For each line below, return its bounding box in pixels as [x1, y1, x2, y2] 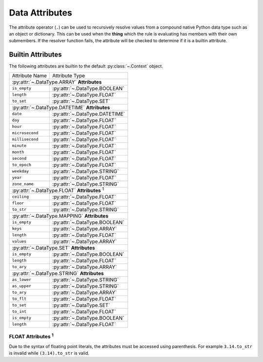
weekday [12, 169, 29, 174]
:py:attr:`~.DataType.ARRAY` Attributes [12, 78, 102, 85]
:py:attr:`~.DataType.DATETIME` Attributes [12, 104, 110, 111]
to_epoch [12, 162, 32, 168]
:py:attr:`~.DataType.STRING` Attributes [12, 270, 104, 276]
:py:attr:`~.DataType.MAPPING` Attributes [12, 212, 109, 219]
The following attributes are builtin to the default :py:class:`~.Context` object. [9, 63, 163, 69]
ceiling [12, 194, 29, 199]
